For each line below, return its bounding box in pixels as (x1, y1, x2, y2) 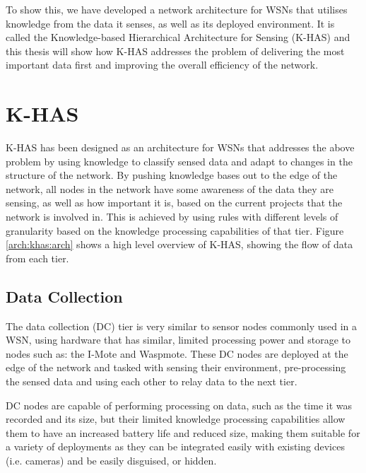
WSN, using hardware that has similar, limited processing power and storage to (6, 332, 350, 347)
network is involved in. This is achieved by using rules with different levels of (6, 209, 338, 224)
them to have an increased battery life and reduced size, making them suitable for (6, 425, 360, 440)
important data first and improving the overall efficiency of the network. (6, 57, 319, 72)
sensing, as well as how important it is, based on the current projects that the (6, 195, 343, 210)
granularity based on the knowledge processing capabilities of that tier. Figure (6, 223, 344, 238)
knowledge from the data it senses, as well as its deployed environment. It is (6, 16, 335, 30)
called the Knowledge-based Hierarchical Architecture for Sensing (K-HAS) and (6, 30, 350, 45)
